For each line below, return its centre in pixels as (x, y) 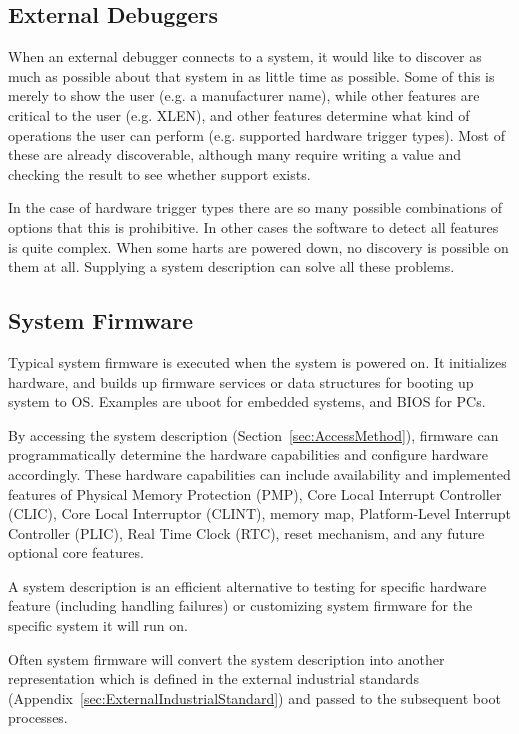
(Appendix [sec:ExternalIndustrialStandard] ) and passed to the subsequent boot (254, 697)
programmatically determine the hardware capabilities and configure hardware (248, 454)
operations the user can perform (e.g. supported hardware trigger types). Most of (256, 134)
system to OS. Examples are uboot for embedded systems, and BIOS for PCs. (247, 401)
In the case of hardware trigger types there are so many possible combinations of (255, 207)
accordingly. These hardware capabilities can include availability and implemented (259, 473)
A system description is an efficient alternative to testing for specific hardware (247, 585)
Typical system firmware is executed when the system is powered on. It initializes (257, 361)
